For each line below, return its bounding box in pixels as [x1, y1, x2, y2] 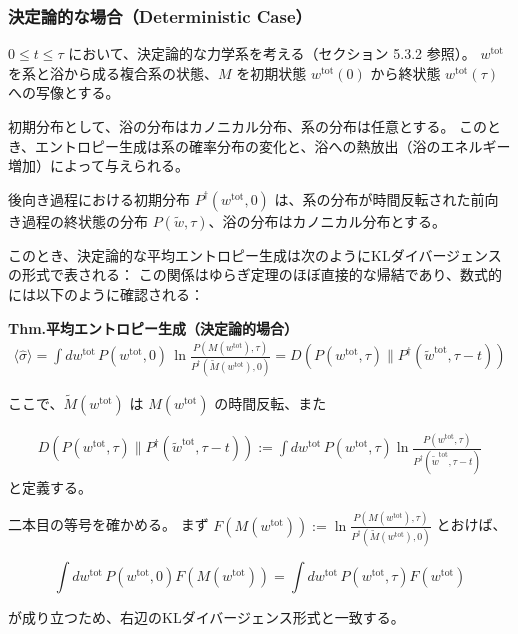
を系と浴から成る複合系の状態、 [8, 62, 218, 83]
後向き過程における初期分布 [8, 188, 190, 209]
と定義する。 [8, 476, 92, 497]
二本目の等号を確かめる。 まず [8, 514, 209, 535]
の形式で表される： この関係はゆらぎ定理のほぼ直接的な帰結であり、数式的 [8, 264, 502, 285]
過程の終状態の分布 [21, 210, 148, 231]
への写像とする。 [8, 82, 120, 103]
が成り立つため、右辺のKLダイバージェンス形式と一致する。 [8, 606, 405, 627]
